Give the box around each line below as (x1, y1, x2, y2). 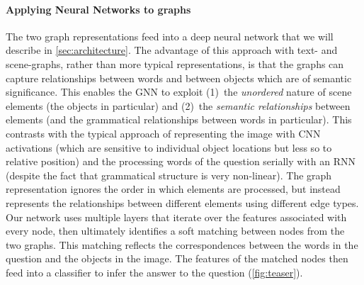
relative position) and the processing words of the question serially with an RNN (6, 154, 356, 169)
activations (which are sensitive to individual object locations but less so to (6, 140, 332, 155)
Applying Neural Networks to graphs (6, 1, 191, 16)
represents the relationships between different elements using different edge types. (6, 195, 359, 210)
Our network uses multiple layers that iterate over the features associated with (6, 209, 347, 224)
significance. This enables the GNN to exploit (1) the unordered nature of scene (6, 84, 352, 99)
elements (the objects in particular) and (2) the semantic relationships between (6, 98, 351, 113)
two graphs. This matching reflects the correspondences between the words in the (6, 237, 358, 252)
